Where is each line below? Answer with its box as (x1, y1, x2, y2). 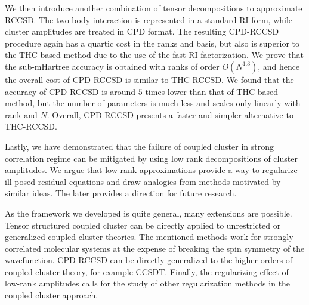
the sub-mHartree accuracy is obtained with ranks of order (5, 60, 220, 72)
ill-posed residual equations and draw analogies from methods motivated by (5, 175, 281, 187)
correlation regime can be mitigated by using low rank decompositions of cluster (5, 152, 298, 164)
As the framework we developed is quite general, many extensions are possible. (5, 207, 292, 219)
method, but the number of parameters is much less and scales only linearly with (5, 97, 301, 109)
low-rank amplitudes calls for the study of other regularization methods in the (5, 277, 291, 289)
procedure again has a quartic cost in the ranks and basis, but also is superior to (5, 36, 299, 49)
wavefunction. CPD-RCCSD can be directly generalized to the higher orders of (5, 254, 293, 266)
